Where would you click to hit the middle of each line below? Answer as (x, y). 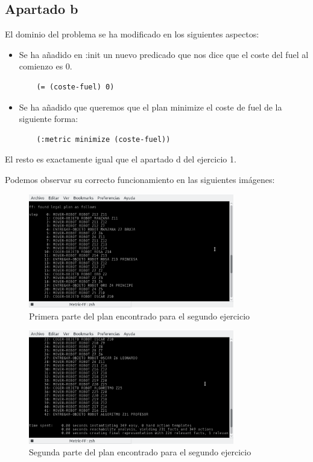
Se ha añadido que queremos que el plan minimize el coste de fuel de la (150, 107)
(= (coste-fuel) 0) (75, 87)
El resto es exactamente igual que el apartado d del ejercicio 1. (121, 159)
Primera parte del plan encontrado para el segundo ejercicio (140, 316)
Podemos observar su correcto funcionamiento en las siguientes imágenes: (140, 179)
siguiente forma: (49, 119)
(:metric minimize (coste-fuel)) (103, 139)
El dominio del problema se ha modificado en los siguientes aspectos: (132, 34)
